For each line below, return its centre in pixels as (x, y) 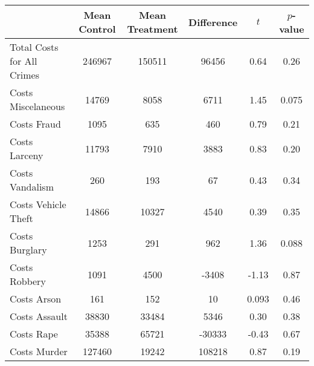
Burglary (28, 250)
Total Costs (34, 47)
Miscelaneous (37, 106)
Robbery (28, 281)
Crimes (25, 75)
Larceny (27, 155)
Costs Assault (39, 316)
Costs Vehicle (38, 204)
